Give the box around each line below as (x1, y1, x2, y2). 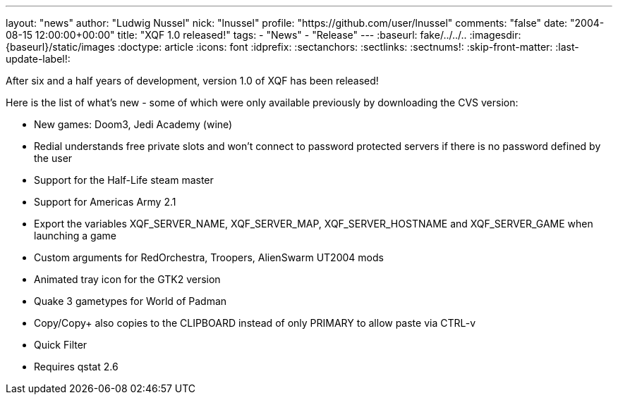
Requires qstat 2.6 (34, 361, 119, 373)
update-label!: (6, 53, 71, 65)
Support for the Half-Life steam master (34, 174, 214, 186)
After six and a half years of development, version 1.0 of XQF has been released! (6, 75, 379, 87)
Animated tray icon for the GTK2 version (34, 273, 221, 285)
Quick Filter (34, 339, 87, 351)
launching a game (34, 230, 116, 242)
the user (34, 152, 73, 164)
